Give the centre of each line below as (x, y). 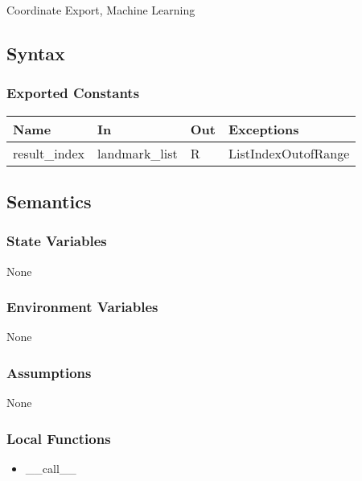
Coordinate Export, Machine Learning (101, 10)
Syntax (36, 53)
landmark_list (138, 153)
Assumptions (49, 372)
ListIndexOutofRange (289, 153)
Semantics (49, 201)
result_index (49, 153)
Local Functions (59, 438)
